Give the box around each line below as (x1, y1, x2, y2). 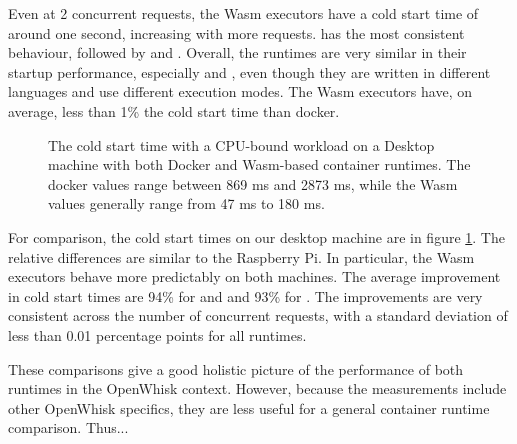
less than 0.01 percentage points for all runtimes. (8, 324, 307, 345)
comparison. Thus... (8, 417, 129, 438)
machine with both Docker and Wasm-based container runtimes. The (48, 154, 471, 175)
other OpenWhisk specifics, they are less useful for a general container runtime (8, 397, 490, 418)
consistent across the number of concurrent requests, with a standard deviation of (8, 305, 508, 326)
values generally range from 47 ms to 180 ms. (48, 193, 325, 214)
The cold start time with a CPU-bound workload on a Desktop (48, 134, 435, 155)
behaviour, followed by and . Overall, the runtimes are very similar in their (8, 42, 467, 63)
